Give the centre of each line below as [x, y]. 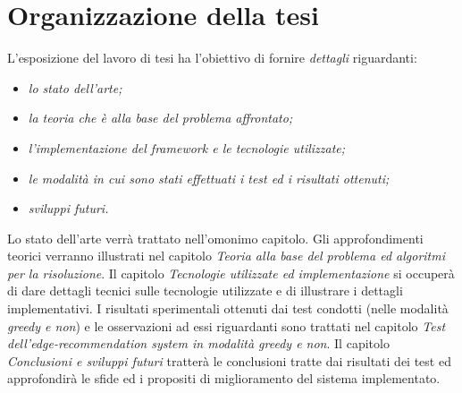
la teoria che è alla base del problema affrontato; [160, 118]
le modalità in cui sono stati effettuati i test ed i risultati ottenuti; [209, 178]
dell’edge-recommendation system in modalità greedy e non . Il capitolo [198, 343]
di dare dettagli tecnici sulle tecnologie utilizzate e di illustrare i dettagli [205, 290]
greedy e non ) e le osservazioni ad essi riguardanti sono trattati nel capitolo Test [227, 325]
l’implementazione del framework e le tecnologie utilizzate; [187, 147]
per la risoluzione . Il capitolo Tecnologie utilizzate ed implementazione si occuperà [231, 273]
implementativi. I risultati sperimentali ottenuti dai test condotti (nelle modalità [228, 308]
